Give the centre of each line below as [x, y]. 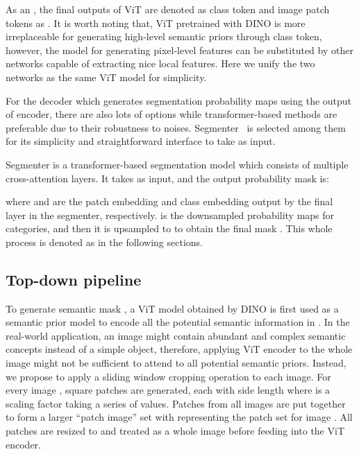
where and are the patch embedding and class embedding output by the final [169, 201]
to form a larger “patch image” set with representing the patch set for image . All [179, 417]
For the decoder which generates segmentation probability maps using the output [179, 100]
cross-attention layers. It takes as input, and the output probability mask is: [167, 178]
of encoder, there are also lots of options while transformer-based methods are [172, 114]
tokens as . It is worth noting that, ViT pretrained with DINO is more [156, 23]
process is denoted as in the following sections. [104, 242]
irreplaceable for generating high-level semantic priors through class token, [164, 36]
